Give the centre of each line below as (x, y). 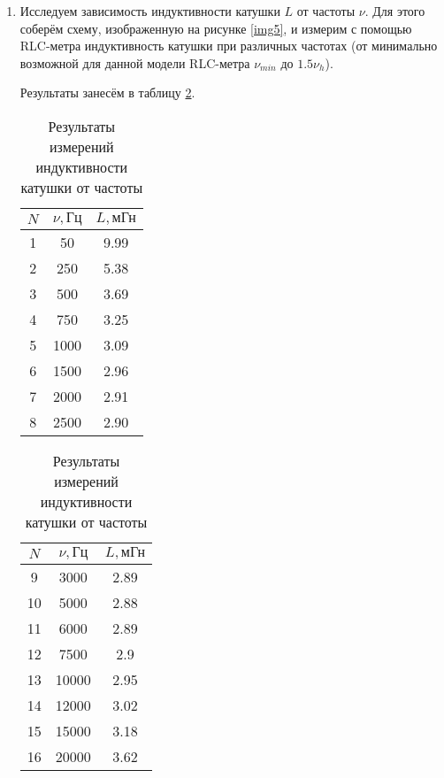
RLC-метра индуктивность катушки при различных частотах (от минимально (229, 46)
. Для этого (395, 11)
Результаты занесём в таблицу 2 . (107, 92)
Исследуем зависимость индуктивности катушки (150, 11)
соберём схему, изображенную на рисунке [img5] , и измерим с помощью (216, 28)
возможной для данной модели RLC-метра (135, 62)
